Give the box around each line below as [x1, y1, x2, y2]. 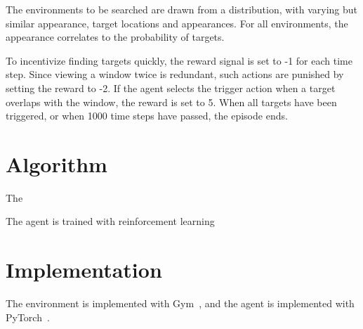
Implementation [6, 255, 162, 284]
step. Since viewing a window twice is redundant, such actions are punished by [6, 67, 344, 82]
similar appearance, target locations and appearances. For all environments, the [6, 15, 348, 30]
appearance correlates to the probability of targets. [6, 30, 225, 44]
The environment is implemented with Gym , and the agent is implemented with [6, 296, 355, 311]
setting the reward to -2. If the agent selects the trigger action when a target [6, 80, 336, 95]
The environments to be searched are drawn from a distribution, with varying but [6, 2, 358, 16]
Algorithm [6, 149, 107, 178]
